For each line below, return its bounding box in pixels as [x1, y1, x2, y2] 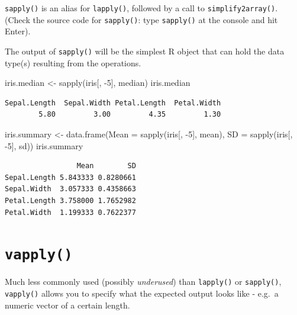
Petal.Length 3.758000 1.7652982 [5, 196, 136, 205]
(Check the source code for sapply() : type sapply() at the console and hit [5, 13, 278, 25]
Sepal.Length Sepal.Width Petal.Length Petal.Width [5, 98, 221, 107]
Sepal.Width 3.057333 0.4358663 [5, 185, 136, 194]
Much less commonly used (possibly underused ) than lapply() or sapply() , [5, 275, 282, 288]
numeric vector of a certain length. [5, 298, 130, 311]
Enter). [5, 25, 31, 37]
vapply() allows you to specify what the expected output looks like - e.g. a [5, 287, 279, 299]
